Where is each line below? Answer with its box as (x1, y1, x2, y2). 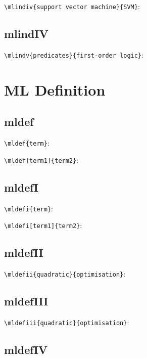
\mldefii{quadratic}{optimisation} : (4, 268, 126, 279)
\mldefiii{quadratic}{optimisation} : (4, 317, 129, 327)
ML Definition (4, 79, 106, 100)
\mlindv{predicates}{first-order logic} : (4, 49, 143, 60)
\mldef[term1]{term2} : (4, 154, 79, 165)
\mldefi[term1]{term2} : (4, 220, 82, 231)
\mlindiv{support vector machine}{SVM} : (4, 1, 140, 11)
